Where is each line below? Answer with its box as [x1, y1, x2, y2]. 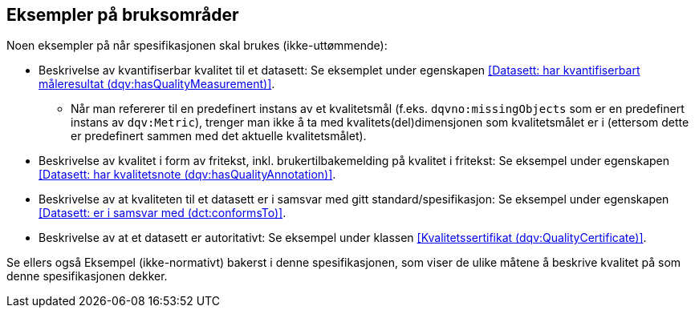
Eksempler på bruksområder [6, 5, 239, 25]
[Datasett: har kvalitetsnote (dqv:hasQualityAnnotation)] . [39, 167, 336, 182]
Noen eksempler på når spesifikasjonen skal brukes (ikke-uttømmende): [6, 38, 388, 53]
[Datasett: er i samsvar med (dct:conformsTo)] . [39, 206, 287, 220]
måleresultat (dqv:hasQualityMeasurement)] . [39, 77, 275, 91]
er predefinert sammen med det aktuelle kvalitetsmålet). [71, 129, 367, 143]
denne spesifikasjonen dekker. [6, 269, 168, 284]
